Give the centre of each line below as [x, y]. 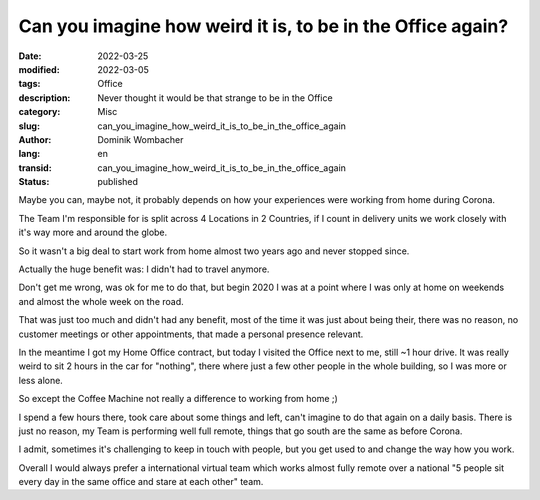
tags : [29, 84]
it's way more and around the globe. [93, 232]
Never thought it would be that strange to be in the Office [215, 97]
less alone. [41, 380]
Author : [35, 139]
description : [44, 97]
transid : [35, 167]
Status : [34, 182]
